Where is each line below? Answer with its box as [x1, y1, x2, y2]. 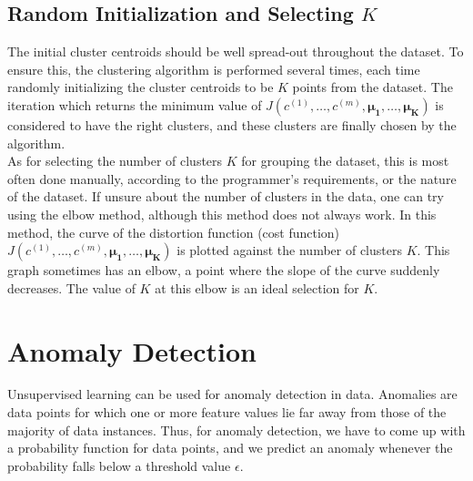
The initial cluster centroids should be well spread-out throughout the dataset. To [7, 42, 464, 61]
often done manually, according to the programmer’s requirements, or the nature [7, 169, 457, 188]
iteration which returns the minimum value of [7, 95, 262, 114]
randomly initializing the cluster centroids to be [7, 77, 274, 97]
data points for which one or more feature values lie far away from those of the [7, 403, 447, 422]
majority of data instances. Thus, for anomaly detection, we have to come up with [7, 420, 466, 439]
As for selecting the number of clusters [7, 151, 223, 170]
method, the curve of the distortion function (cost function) [7, 222, 340, 241]
